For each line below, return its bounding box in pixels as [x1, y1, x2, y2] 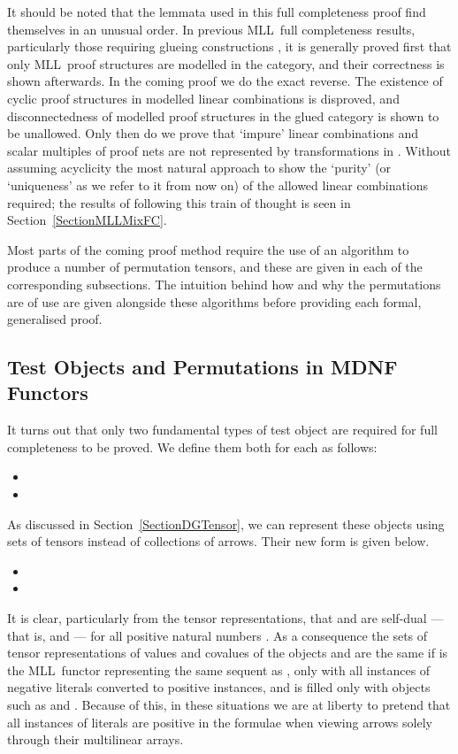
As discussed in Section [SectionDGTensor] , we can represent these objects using [7, 514, 445, 533]
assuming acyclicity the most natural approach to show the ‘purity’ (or [7, 158, 392, 177]
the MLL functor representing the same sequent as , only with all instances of [7, 660, 431, 679]
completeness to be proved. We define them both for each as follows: [7, 437, 378, 456]
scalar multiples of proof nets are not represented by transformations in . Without [7, 141, 452, 159]
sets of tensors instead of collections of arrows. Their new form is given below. [7, 532, 430, 550]
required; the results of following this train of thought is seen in [7, 193, 351, 212]
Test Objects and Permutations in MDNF [7, 353, 398, 381]
